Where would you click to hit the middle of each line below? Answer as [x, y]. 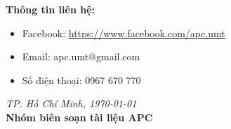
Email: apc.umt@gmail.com [81, 56]
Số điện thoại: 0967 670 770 [81, 80]
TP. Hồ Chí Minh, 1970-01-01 [71, 103]
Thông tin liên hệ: [50, 9]
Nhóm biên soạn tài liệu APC [79, 117]
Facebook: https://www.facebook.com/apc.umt [124, 33]
